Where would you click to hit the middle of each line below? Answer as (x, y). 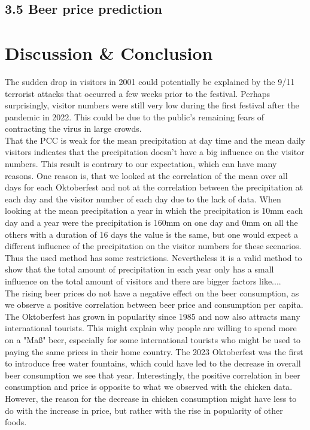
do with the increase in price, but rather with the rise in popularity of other (144, 410)
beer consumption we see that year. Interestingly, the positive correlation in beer (153, 375)
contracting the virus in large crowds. (73, 128)
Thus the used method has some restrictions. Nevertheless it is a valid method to (154, 257)
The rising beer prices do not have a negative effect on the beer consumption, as (152, 293)
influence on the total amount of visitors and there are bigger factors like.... (143, 281)
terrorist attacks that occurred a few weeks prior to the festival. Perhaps (138, 93)
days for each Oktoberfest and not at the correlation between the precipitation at (154, 187)
